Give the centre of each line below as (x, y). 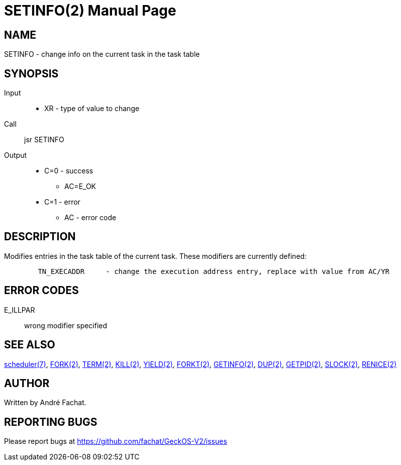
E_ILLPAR (20, 310)
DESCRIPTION (40, 237)
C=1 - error (62, 202)
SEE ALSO (30, 345)
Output (15, 155)
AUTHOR (27, 383)
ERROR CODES (41, 291)
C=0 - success (69, 171)
